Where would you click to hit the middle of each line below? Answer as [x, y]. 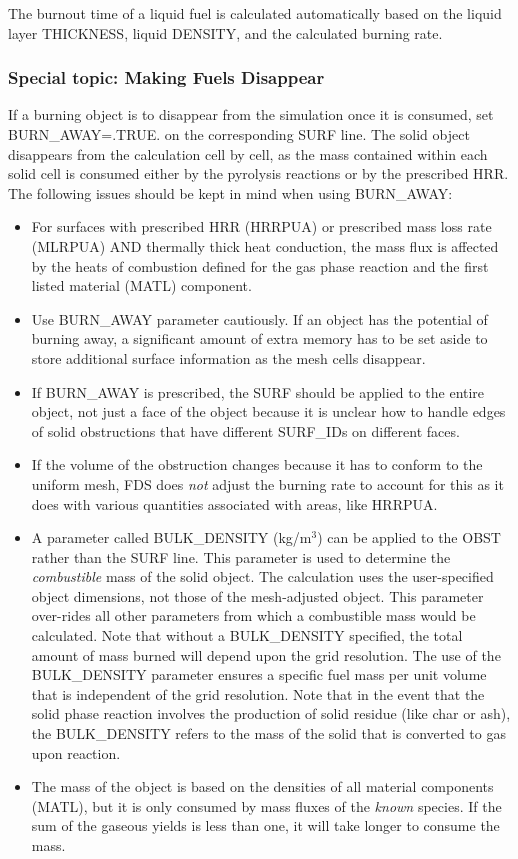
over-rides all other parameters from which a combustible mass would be [253, 615]
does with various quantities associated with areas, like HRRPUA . [234, 503]
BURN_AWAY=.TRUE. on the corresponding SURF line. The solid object [239, 134]
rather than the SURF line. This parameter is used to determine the [241, 556]
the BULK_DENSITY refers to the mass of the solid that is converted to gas [268, 733]
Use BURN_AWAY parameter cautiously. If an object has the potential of [259, 318]
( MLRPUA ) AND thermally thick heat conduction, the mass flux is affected [265, 245]
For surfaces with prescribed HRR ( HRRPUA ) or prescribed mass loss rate [261, 226]
